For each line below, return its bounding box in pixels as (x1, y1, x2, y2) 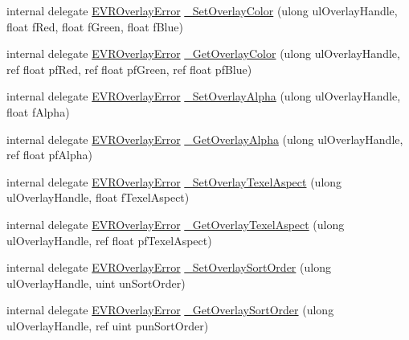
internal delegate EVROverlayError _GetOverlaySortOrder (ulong (6, 301, 334, 318)
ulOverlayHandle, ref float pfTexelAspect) (6, 231, 212, 248)
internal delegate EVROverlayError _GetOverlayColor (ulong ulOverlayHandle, (6, 45, 400, 62)
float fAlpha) (6, 103, 70, 120)
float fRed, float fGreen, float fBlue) (6, 18, 183, 35)
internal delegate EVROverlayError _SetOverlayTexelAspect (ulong (6, 173, 342, 190)
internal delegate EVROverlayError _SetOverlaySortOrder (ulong (6, 259, 331, 276)
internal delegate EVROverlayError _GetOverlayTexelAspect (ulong (6, 215, 345, 232)
